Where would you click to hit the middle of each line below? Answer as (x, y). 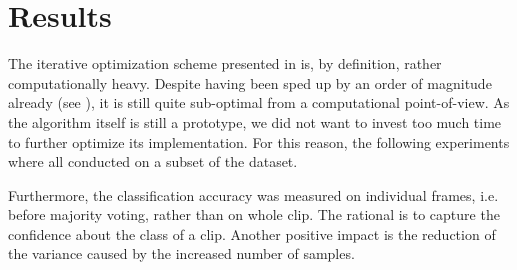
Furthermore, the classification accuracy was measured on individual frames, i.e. (253, 194)
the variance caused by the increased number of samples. (181, 253)
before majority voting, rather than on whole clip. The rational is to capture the (254, 214)
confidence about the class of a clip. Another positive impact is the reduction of (252, 233)
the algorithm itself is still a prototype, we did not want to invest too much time (255, 121)
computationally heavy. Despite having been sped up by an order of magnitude (250, 82)
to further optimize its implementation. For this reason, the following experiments (259, 141)
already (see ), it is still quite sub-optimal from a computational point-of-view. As (259, 102)
